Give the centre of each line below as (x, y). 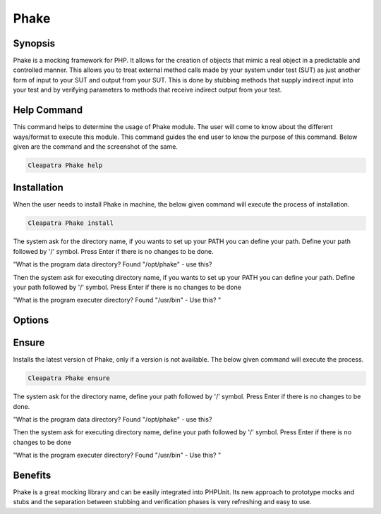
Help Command (48, 110)
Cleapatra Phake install (71, 223)
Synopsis (34, 43)
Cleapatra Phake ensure (69, 378)
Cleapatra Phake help (65, 165)
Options (31, 320)
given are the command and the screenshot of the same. (95, 146)
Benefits (32, 475)
